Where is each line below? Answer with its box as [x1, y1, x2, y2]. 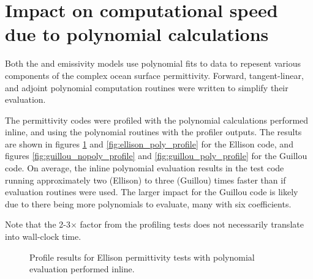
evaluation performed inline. [29, 262, 135, 275]
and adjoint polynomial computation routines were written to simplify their [5, 81, 288, 94]
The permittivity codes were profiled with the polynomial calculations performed [5, 113, 309, 126]
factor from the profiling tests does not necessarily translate [80, 218, 304, 231]
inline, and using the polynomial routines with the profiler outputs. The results [5, 125, 302, 138]
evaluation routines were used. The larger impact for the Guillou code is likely [5, 185, 298, 198]
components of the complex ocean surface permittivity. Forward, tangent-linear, [5, 69, 304, 81]
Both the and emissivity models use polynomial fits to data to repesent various [5, 57, 301, 70]
